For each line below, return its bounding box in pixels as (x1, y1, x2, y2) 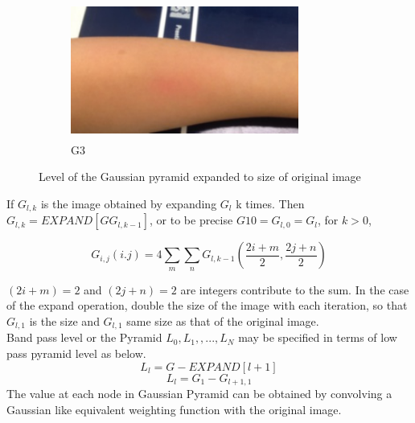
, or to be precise (150, 211, 233, 228)
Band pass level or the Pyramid (6, 329, 162, 346)
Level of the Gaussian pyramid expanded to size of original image (39, 168, 361, 185)
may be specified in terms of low (238, 329, 397, 346)
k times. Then (236, 195, 305, 211)
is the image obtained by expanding (40, 195, 217, 211)
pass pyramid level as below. (6, 344, 146, 361)
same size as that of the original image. (126, 312, 319, 329)
